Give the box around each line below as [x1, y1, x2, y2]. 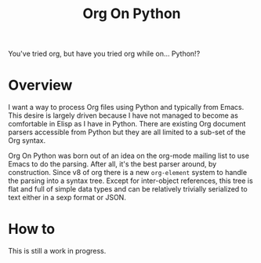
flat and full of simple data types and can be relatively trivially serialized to [8, 184, 248, 194]
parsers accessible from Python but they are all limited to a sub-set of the [8, 127, 246, 137]
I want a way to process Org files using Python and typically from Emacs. [8, 103, 245, 112]
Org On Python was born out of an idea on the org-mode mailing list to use [8, 151, 249, 161]
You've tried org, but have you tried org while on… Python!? [8, 49, 201, 59]
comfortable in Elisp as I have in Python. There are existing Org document [8, 119, 246, 129]
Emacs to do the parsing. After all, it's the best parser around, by [8, 159, 217, 169]
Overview [8, 76, 73, 94]
